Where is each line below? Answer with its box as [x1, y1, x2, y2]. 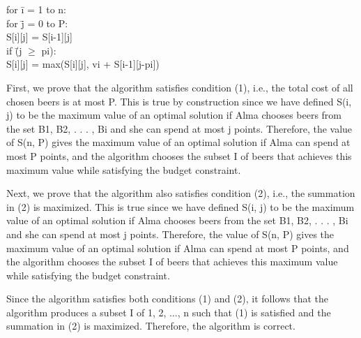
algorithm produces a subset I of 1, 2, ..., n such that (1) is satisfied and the [6, 304, 331, 319]
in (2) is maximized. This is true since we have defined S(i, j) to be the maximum [6, 199, 355, 214]
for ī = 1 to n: [6, 2, 66, 16]
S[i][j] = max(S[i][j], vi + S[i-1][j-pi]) [6, 57, 160, 71]
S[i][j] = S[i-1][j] [6, 29, 72, 44]
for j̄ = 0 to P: [6, 15, 68, 30]
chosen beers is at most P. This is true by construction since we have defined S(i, [6, 94, 352, 108]
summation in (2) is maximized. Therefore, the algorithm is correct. [6, 318, 295, 333]
